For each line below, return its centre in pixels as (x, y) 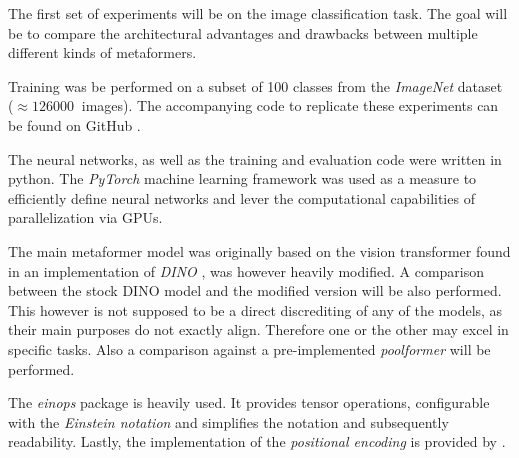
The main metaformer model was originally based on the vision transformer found (259, 250)
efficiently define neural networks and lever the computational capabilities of (241, 197)
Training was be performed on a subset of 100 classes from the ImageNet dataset (255, 85)
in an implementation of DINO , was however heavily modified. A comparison (246, 270)
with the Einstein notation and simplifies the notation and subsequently (228, 421)
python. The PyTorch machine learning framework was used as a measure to (242, 178)
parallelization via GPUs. (85, 217)
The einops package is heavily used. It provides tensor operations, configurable (249, 402)
